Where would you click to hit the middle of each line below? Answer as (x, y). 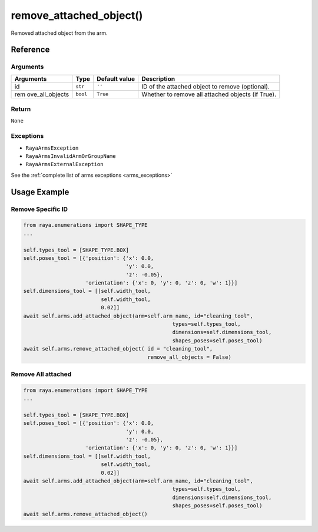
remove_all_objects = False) (190, 357)
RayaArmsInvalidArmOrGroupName (71, 156)
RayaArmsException (52, 148)
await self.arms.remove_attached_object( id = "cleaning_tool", (118, 349)
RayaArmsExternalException (64, 164)
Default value (116, 78)
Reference (30, 50)
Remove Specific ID (39, 209)
